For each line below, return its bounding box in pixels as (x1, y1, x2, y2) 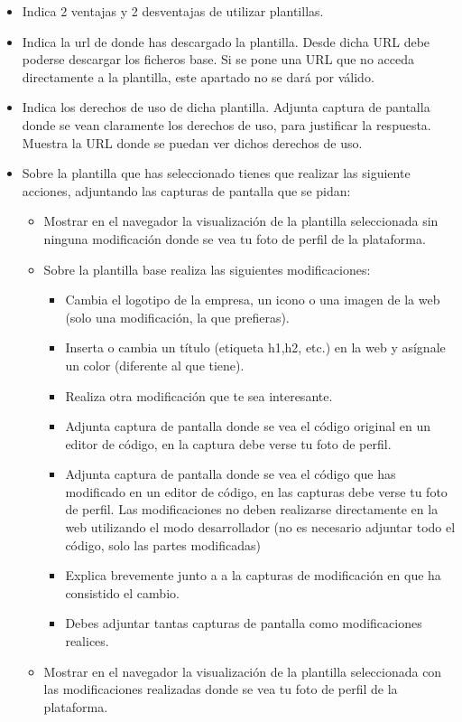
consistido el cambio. (65, 583, 180, 602)
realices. (65, 632, 109, 651)
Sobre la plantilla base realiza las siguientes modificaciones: (43, 259, 371, 278)
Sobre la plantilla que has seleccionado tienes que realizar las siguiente (22, 164, 411, 183)
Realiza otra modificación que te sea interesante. (65, 386, 333, 405)
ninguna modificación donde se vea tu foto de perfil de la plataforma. (43, 229, 426, 248)
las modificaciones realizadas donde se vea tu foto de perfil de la (43, 680, 398, 699)
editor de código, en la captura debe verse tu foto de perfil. (65, 434, 392, 453)
